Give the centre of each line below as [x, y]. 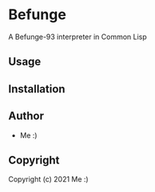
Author [26, 116]
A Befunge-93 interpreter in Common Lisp [78, 37]
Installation [37, 89]
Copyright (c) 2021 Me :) [49, 179]
